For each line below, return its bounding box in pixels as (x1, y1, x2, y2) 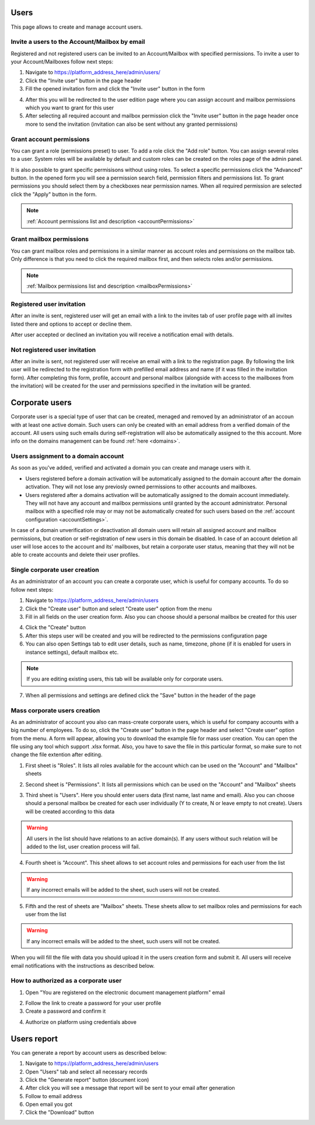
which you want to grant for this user (25, 104, 114, 111)
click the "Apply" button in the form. (10, 191, 97, 198)
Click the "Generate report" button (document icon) (25, 1076, 149, 1083)
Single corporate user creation (10, 566, 99, 574)
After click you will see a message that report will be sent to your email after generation (25, 1085, 236, 1092)
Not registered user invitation (10, 346, 96, 354)
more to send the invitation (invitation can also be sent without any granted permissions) (25, 120, 238, 127)
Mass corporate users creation (10, 706, 100, 715)
